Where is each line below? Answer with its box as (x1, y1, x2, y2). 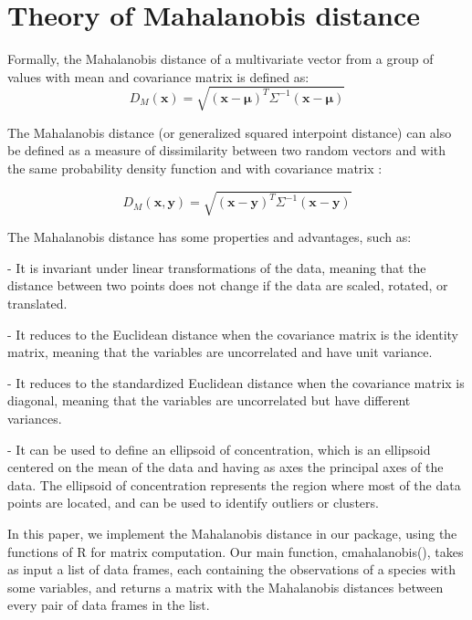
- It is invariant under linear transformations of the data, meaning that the (7, 257, 426, 277)
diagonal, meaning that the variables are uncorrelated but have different (7, 391, 411, 410)
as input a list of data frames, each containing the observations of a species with (7, 560, 456, 579)
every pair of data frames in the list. (7, 595, 210, 615)
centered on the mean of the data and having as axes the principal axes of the (7, 457, 444, 477)
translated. (7, 293, 68, 312)
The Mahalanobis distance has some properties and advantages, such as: (7, 227, 412, 247)
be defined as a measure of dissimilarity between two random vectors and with (7, 141, 446, 160)
